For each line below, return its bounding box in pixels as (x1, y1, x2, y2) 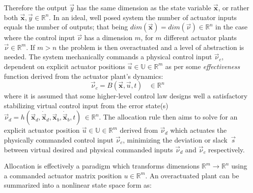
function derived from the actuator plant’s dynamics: (4, 71, 163, 81)
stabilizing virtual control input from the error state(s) (4, 100, 169, 110)
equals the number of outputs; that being (4, 22, 128, 32)
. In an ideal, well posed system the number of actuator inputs (49, 12, 237, 22)
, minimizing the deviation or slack (123, 134, 227, 145)
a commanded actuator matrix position (4, 170, 122, 180)
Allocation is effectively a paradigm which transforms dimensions (4, 161, 199, 171)
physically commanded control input (4, 134, 113, 145)
